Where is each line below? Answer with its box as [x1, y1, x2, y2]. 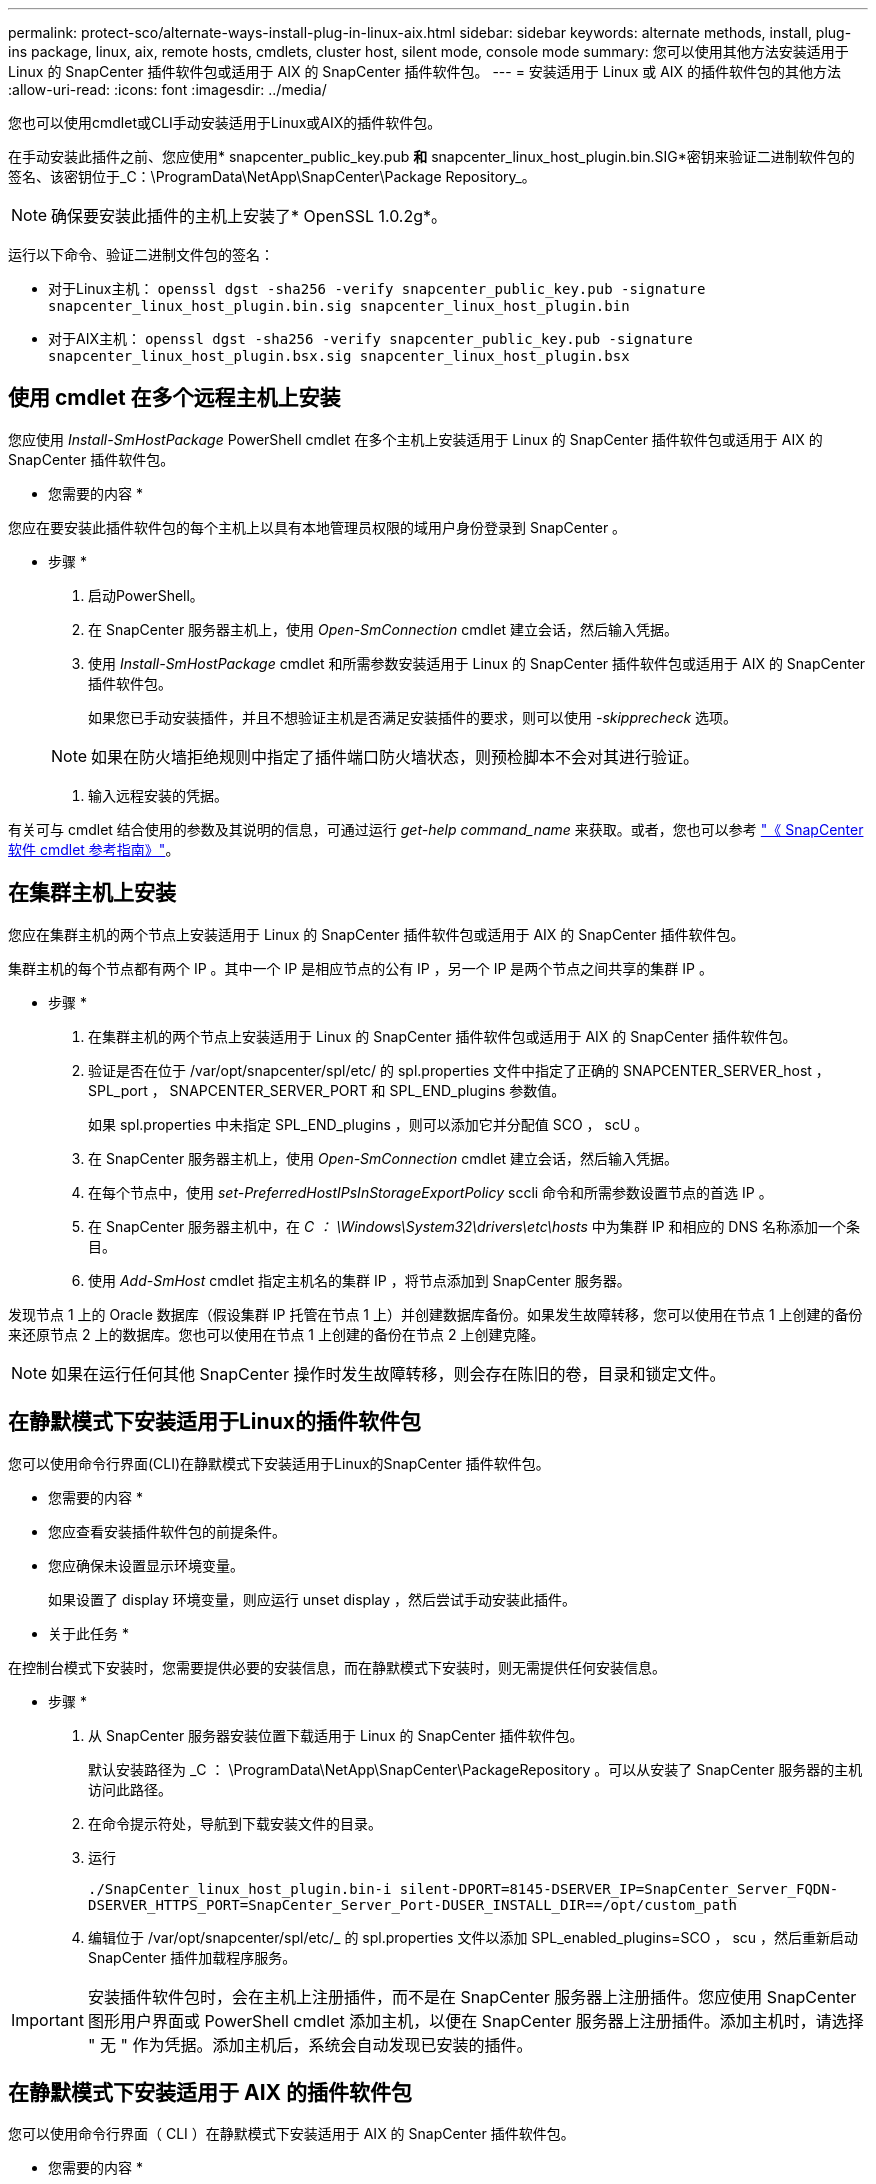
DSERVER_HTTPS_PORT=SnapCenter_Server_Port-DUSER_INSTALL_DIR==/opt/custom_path [88, 1896, 738, 1913]
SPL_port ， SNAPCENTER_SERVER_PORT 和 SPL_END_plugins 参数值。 [88, 1081, 566, 1099]
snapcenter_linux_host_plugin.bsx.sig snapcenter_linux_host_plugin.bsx [48, 348, 630, 364]
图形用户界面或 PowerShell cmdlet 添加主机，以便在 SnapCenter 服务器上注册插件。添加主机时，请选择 [87, 2010, 864, 2031]
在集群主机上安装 [8, 880, 176, 906]
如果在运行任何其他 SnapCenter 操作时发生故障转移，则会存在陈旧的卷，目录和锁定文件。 [51, 1363, 726, 1384]
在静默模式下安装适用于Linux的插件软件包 [8, 1409, 421, 1435]
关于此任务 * [48, 1624, 129, 1642]
